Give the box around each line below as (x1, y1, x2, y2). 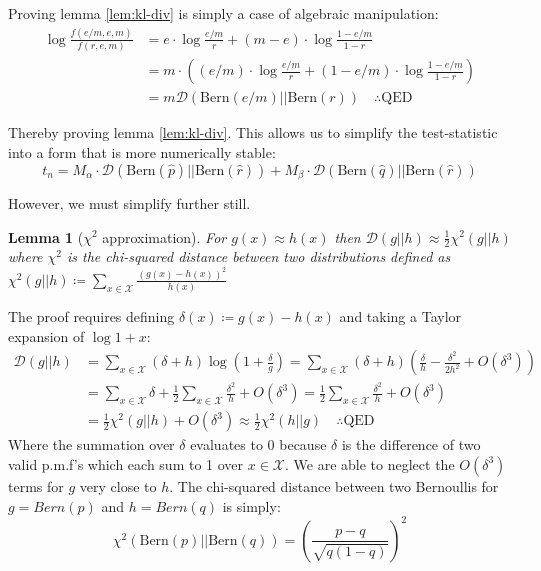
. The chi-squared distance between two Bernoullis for (169, 475, 499, 496)
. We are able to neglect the (285, 453, 455, 474)
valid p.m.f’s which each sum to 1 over (8, 453, 244, 474)
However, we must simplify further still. (8, 192, 251, 213)
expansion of (8, 325, 85, 346)
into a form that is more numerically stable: (8, 141, 276, 162)
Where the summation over (8, 434, 175, 455)
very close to (79, 475, 157, 496)
